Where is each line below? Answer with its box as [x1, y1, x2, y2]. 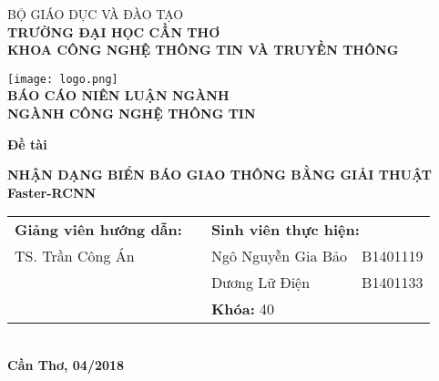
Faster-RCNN [7, 182, 97, 201]
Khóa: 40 [210, 298, 275, 320]
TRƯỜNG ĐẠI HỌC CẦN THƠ [7, 22, 220, 41]
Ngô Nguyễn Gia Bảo [210, 245, 348, 267]
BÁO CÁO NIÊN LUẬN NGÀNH [7, 86, 230, 105]
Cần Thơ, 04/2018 [7, 355, 125, 374]
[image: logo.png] [7, 72, 118, 86]
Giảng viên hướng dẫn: [15, 219, 182, 241]
